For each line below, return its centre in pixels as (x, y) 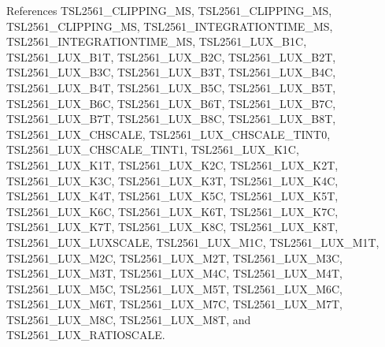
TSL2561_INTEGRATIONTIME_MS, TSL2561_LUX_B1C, (157, 41)
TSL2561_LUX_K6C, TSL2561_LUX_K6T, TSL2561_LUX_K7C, (172, 211)
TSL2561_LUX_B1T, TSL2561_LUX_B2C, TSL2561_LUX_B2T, (171, 56)
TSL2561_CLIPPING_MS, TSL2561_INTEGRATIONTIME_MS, (170, 26)
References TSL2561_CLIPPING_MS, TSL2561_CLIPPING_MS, (169, 10)
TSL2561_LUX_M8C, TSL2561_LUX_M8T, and (129, 319)
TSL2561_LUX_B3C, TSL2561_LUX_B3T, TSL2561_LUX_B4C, (171, 72)
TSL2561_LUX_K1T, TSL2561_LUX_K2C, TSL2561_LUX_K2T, (172, 164)
